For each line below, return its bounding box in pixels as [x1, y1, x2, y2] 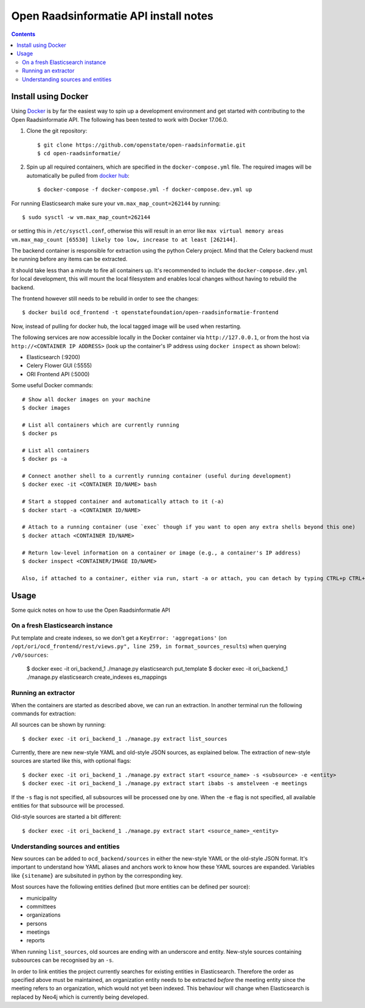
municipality [26, 894, 57, 901]
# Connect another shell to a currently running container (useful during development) [22, 472, 292, 480]
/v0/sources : [11, 651, 49, 659]
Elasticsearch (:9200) [26, 354, 80, 360]
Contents [11, 30, 36, 38]
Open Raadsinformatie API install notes [11, 9, 214, 23]
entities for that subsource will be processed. [11, 802, 125, 810]
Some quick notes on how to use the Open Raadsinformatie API [11, 606, 170, 614]
